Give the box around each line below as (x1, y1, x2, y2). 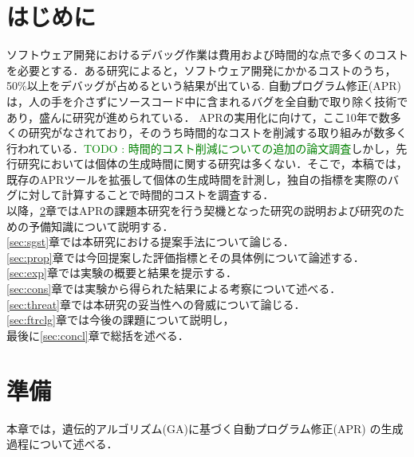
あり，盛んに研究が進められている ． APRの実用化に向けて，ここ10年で (6, 108, 379, 125)
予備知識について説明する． (28, 217, 174, 234)
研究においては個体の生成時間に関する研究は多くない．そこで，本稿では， (17, 155, 408, 172)
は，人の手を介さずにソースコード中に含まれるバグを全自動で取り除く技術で (6, 92, 408, 109)
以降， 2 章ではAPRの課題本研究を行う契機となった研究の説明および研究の (6, 202, 393, 219)
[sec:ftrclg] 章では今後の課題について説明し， (6, 311, 235, 328)
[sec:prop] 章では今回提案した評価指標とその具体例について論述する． (6, 248, 365, 265)
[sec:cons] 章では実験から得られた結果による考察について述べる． (6, 280, 341, 297)
